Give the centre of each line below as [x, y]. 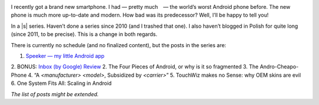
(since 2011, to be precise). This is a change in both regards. [84, 34]
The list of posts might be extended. [55, 94]
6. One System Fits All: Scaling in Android [61, 83]
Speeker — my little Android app [65, 55]
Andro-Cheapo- [279, 67]
